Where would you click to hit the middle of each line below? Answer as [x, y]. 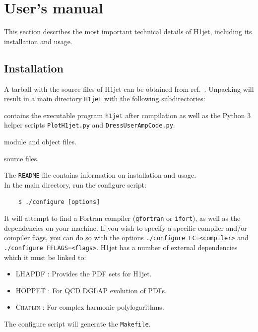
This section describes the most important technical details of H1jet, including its [128, 32]
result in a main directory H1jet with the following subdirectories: [105, 99]
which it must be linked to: [45, 257]
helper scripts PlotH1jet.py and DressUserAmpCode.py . [90, 125]
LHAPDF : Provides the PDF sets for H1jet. [84, 274]
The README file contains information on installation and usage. [100, 175]
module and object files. [40, 142]
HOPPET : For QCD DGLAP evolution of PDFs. [91, 290]
